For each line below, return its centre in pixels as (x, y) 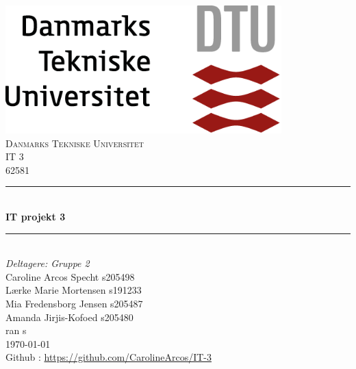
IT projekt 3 (36, 217)
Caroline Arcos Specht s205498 (70, 276)
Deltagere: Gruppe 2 (48, 263)
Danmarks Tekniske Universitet (75, 143)
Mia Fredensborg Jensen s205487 (74, 303)
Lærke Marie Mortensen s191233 (74, 290)
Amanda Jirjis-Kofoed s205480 (69, 317)
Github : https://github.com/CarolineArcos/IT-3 (109, 357)
